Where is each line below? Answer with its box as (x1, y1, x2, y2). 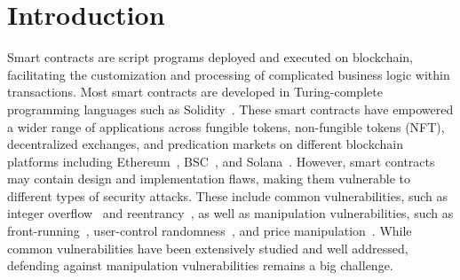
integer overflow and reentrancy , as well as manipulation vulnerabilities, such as (7, 204, 454, 222)
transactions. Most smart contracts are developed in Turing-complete (7, 82, 383, 101)
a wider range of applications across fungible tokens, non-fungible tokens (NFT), (7, 117, 445, 136)
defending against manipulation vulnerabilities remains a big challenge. (7, 256, 393, 275)
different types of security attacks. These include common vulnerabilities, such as (7, 186, 448, 205)
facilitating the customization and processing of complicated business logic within (7, 65, 450, 83)
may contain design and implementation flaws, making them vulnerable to (7, 169, 411, 188)
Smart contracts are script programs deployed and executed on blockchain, (7, 48, 414, 66)
